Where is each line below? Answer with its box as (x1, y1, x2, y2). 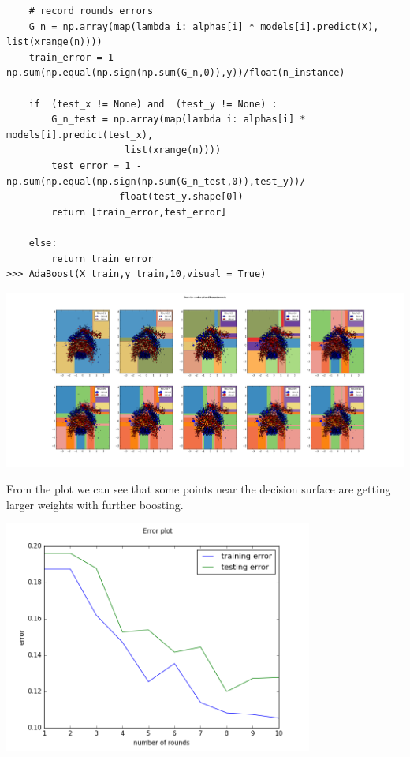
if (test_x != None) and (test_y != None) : (28, 98, 278, 110)
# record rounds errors (28, 6, 154, 17)
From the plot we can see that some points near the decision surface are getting (6, 480, 391, 497)
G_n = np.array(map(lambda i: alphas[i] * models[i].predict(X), (28, 21, 379, 32)
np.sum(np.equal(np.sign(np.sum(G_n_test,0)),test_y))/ (6, 175, 306, 187)
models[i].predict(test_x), (6, 129, 154, 141)
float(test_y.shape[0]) (119, 191, 244, 203)
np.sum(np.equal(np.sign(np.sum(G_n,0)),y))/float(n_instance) (6, 67, 345, 79)
